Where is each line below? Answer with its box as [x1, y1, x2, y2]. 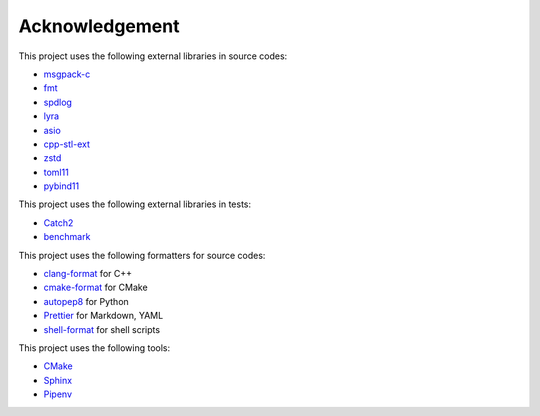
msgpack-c [43, 68, 91, 80]
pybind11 [43, 180, 80, 192]
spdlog [43, 96, 72, 108]
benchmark [43, 231, 91, 243]
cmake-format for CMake [43, 281, 149, 294]
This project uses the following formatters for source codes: [18, 249, 266, 261]
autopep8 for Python [43, 295, 129, 307]
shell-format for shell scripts [43, 323, 160, 335]
